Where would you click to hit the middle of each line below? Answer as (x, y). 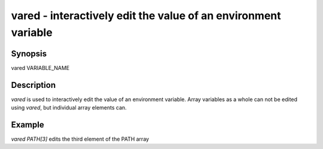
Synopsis (29, 54)
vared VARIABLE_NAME (40, 68)
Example (28, 125)
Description (33, 85)
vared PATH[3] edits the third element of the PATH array (80, 139)
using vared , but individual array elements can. (69, 108)
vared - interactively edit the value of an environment (146, 16)
